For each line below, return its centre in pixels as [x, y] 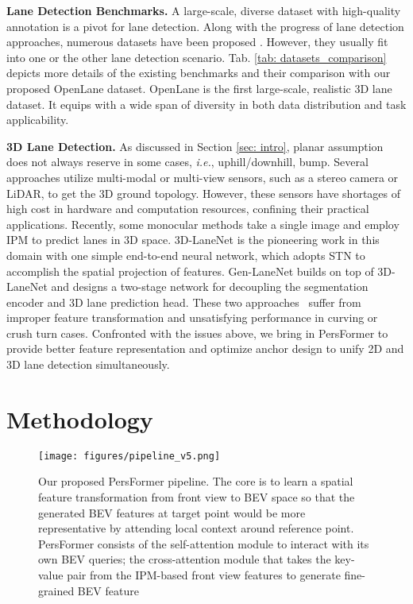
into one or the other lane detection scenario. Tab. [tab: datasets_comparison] [197, 57]
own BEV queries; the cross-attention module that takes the [185, 559]
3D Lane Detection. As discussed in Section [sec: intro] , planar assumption [195, 146]
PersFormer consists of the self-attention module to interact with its [204, 543]
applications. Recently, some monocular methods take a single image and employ [203, 224]
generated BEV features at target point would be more [172, 512]
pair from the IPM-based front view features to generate [204, 575]
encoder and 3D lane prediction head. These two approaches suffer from [184, 302]
